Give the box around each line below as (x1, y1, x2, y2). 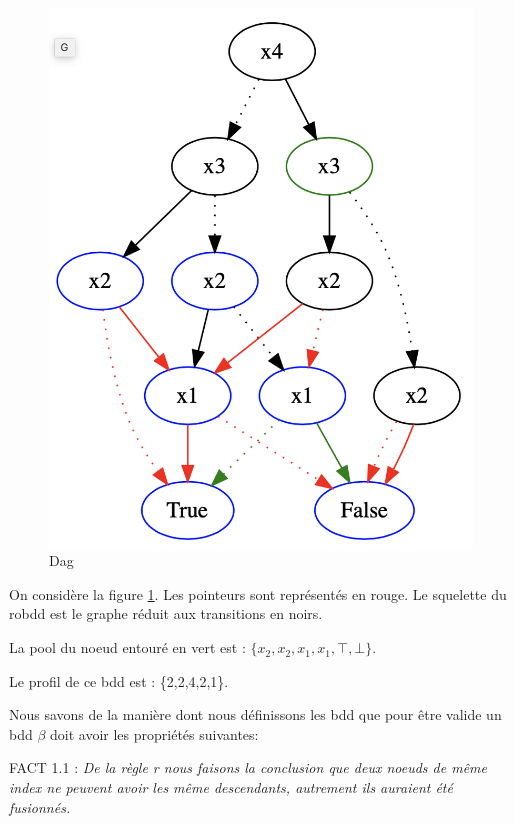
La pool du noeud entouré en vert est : (9, 637, 246, 658)
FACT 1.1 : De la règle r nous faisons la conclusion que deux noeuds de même (9, 757, 487, 778)
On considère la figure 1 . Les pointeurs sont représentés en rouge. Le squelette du (9, 583, 507, 604)
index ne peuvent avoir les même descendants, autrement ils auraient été (9, 777, 453, 798)
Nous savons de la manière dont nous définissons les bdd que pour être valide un (9, 704, 502, 725)
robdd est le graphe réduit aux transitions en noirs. (9, 603, 323, 624)
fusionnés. (9, 796, 71, 817)
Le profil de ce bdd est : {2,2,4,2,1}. (9, 670, 229, 691)
